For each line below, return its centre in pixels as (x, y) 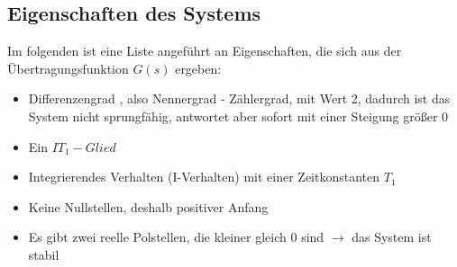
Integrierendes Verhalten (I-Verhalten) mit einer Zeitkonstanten (204, 177)
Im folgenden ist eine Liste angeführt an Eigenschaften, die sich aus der (205, 51)
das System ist (392, 237)
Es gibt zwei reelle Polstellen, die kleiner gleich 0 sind (176, 237)
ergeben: (198, 68)
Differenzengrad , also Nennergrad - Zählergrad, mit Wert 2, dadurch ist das (239, 98)
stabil (44, 254)
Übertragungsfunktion (68, 68)
